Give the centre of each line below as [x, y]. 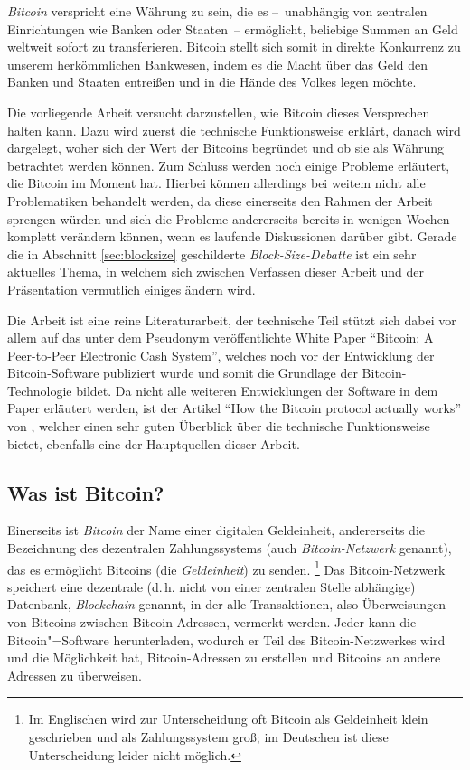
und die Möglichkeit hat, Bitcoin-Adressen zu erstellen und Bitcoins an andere [224, 657]
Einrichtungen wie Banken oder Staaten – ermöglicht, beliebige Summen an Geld [233, 28]
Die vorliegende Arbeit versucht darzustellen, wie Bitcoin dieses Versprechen [219, 112]
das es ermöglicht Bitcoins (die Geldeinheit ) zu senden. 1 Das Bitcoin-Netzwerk [226, 568]
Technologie [40, 390]
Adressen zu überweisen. [75, 675]
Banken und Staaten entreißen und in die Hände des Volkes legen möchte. [212, 82]
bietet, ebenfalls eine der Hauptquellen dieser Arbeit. [154, 443]
